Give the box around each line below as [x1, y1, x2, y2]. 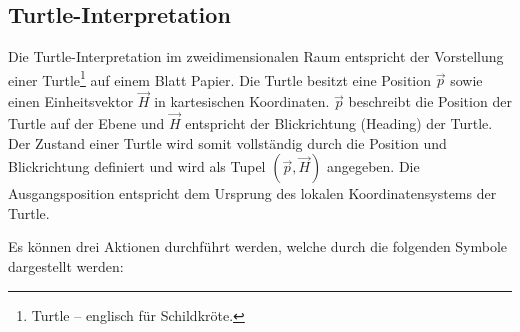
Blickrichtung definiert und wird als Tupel [8, 156, 266, 177]
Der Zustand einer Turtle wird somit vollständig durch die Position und [8, 132, 447, 153]
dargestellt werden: [8, 256, 124, 277]
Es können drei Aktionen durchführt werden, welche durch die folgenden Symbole [8, 236, 508, 257]
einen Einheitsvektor [8, 91, 134, 112]
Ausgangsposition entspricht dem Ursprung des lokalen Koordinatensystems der [8, 183, 497, 204]
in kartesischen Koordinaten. [154, 91, 330, 112]
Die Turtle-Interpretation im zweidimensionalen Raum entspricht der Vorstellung [8, 46, 504, 67]
